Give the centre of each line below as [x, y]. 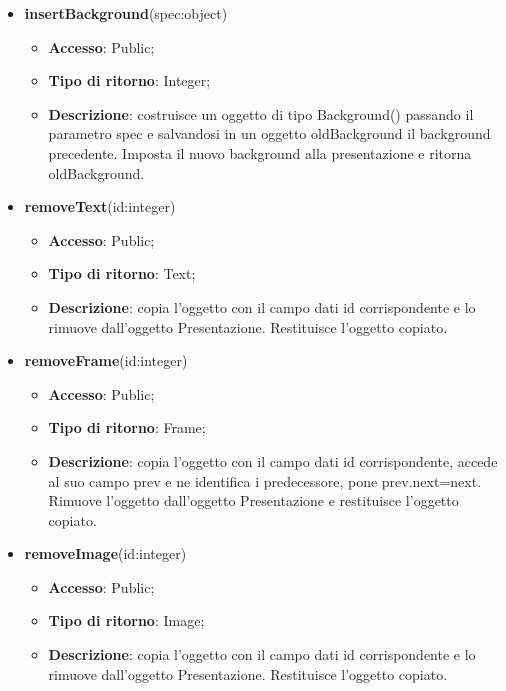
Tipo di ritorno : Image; [126, 620]
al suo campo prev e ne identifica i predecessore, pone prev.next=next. [265, 480]
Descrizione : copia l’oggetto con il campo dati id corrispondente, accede [273, 460]
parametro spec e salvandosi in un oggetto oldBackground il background [269, 133]
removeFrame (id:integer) [106, 360]
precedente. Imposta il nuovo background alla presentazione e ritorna [260, 152]
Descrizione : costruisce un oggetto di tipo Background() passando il [261, 113]
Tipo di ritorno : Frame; [127, 427]
